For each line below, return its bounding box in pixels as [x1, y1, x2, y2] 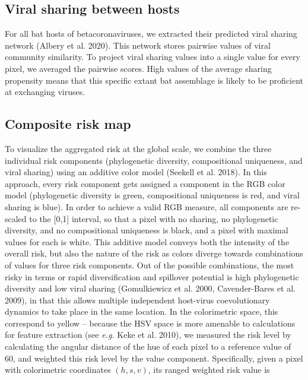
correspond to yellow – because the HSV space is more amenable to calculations [5, 316, 296, 329]
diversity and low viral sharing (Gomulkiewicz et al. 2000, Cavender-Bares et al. [5, 282, 296, 294]
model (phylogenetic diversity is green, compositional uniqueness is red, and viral [5, 189, 300, 201]
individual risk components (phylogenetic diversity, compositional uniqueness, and [5, 154, 303, 166]
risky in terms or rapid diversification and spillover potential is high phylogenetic [5, 270, 299, 283]
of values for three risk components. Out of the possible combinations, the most [5, 258, 294, 271]
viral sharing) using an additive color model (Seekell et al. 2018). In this [5, 166, 267, 178]
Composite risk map [5, 115, 131, 133]
